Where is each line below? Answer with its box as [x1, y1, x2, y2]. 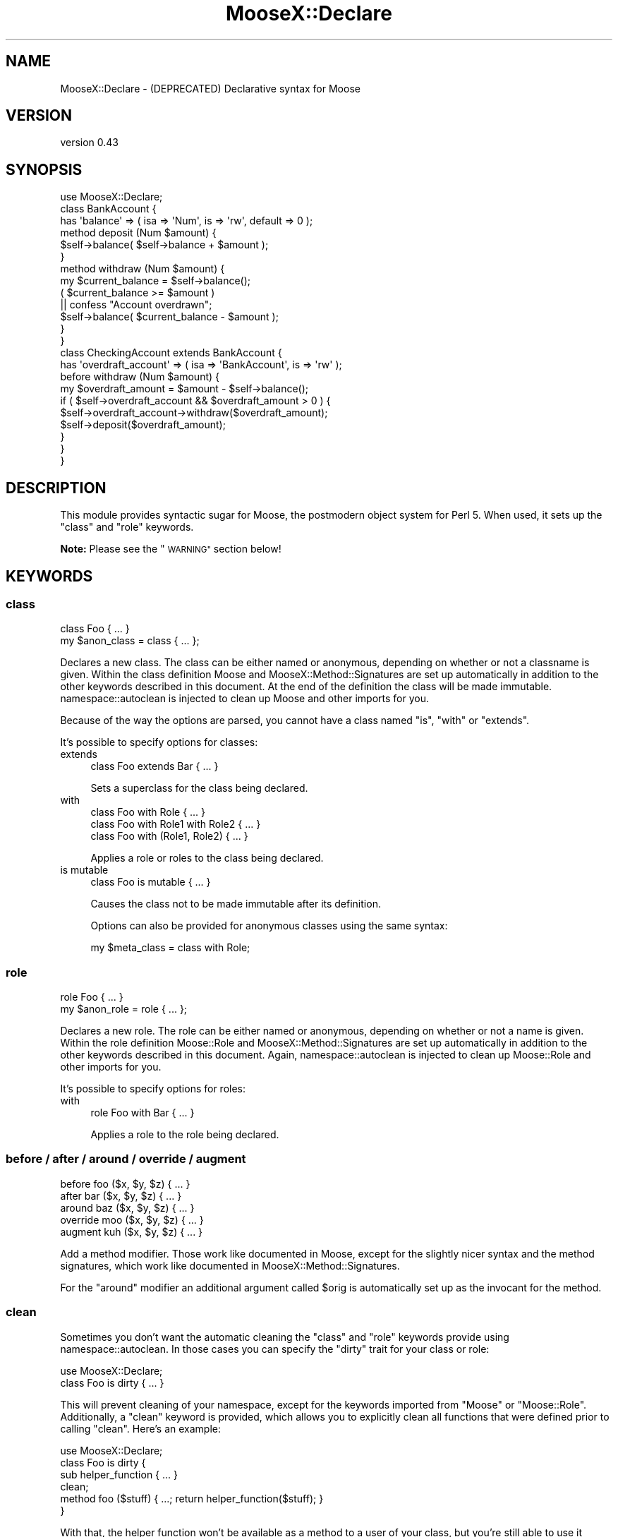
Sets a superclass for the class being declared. [90, 782, 308, 795]
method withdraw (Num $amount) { [60, 263, 225, 275]
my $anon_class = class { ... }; [60, 634, 200, 647]
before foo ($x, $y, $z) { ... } [60, 1177, 190, 1190]
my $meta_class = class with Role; [90, 941, 250, 954]
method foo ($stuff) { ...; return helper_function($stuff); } [60, 1492, 324, 1505]
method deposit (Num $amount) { [60, 227, 217, 239]
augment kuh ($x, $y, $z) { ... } [60, 1225, 203, 1238]
